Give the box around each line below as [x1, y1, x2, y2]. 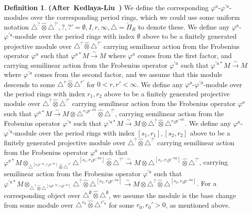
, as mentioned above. [166, 199, 230, 210]
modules [4, 12, 29, 22]
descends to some [4, 79, 55, 89]
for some [109, 199, 134, 210]
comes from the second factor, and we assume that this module [34, 69, 222, 79]
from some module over [4, 199, 73, 210]
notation [4, 21, 29, 31]
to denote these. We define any [138, 21, 230, 31]
